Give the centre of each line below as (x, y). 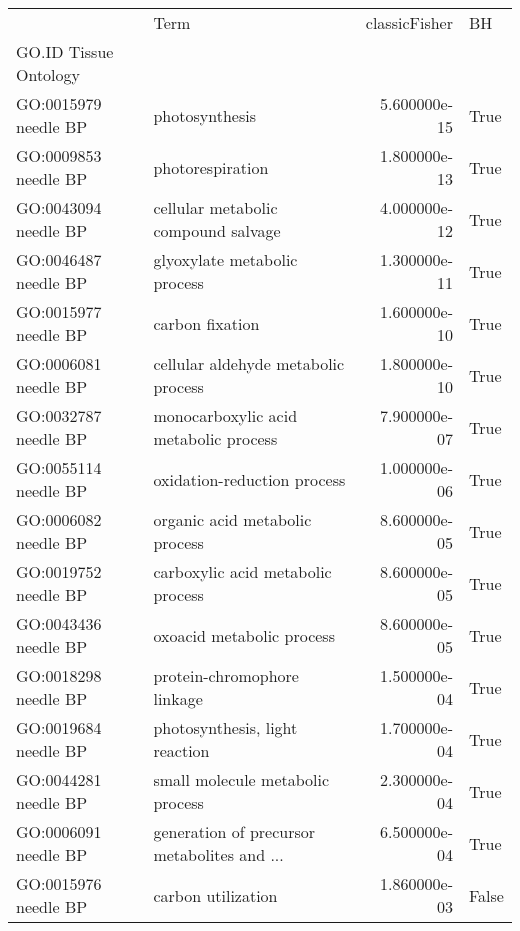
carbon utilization (215, 895)
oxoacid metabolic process (244, 635)
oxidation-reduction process (249, 479)
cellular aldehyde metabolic (249, 363)
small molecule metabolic (241, 779)
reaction (181, 750)
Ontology (48, 74)
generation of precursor (234, 831)
